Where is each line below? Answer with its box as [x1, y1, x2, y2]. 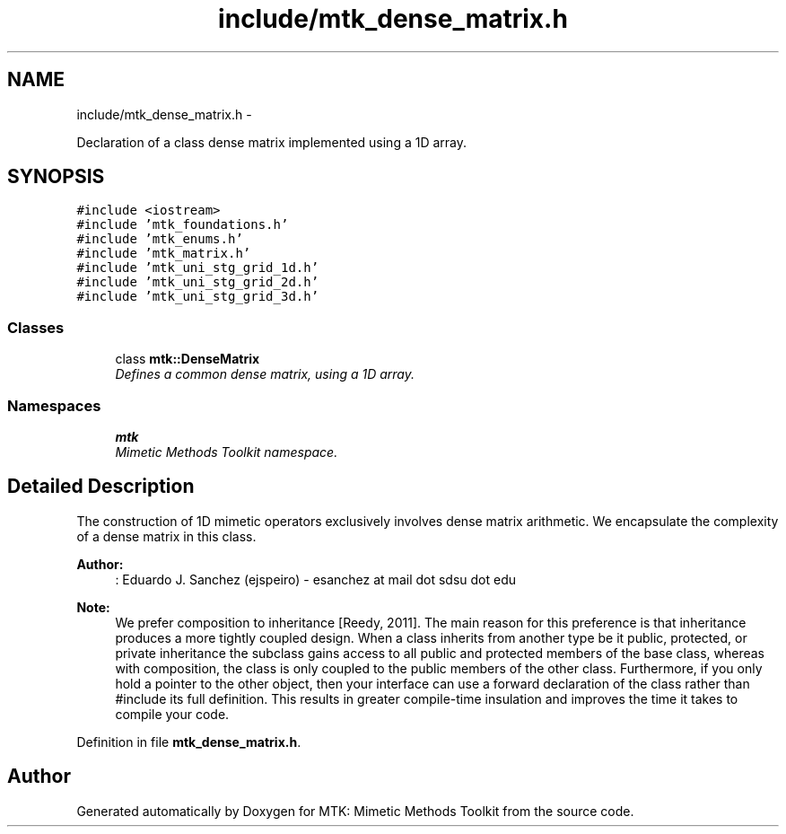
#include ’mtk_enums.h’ [76, 232, 243, 247]
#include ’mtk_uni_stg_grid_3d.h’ [76, 289, 319, 304]
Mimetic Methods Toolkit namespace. [115, 443, 338, 460]
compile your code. [115, 706, 230, 722]
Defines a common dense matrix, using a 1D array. [115, 366, 415, 382]
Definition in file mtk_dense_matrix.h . [76, 733, 301, 750]
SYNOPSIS [7, 165, 105, 189]
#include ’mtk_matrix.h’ [76, 246, 251, 261]
